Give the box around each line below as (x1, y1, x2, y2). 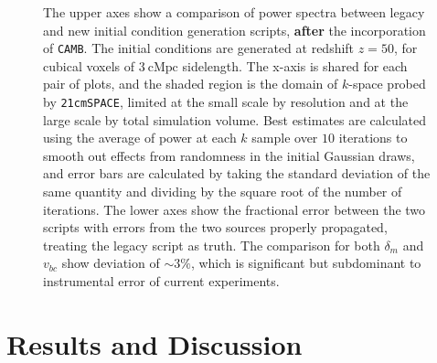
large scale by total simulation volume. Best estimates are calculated (43, 110, 427, 129)
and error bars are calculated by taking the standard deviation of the (43, 164, 431, 183)
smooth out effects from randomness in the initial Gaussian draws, (43, 145, 415, 165)
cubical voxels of (43, 56, 135, 75)
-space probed (348, 74, 426, 93)
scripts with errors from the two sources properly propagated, (43, 218, 388, 237)
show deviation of (61, 253, 160, 272)
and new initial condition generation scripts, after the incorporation (43, 20, 426, 39)
